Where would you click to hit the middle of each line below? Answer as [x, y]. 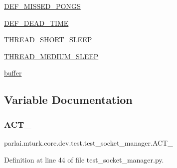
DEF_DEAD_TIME [36, 23]
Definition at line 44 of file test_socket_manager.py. [84, 159]
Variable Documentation [68, 100]
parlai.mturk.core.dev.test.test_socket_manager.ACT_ [88, 142]
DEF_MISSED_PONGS [42, 6]
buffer [13, 73]
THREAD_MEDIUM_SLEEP [51, 56]
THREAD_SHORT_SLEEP [48, 40]
